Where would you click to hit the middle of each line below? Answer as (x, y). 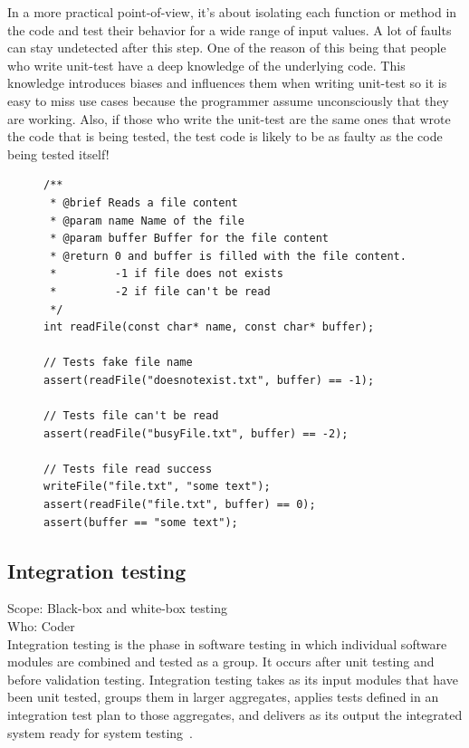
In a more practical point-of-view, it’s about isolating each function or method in (232, 12)
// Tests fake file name (118, 363)
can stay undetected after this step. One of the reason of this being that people (227, 48)
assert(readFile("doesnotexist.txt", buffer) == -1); (209, 380)
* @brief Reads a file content (144, 202)
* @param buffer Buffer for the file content (189, 239)
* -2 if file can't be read (160, 291)
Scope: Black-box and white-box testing (117, 608)
